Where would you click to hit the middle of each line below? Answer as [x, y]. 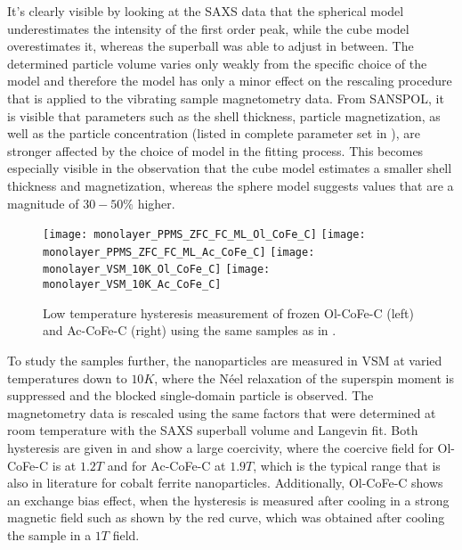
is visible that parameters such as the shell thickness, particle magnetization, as [224, 115]
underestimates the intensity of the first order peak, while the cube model [208, 28]
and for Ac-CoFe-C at [166, 465]
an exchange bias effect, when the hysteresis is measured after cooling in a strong [228, 500]
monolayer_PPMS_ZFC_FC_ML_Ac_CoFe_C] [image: [179, 252]
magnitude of [43, 203]
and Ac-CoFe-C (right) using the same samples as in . [190, 330]
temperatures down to [67, 378]
